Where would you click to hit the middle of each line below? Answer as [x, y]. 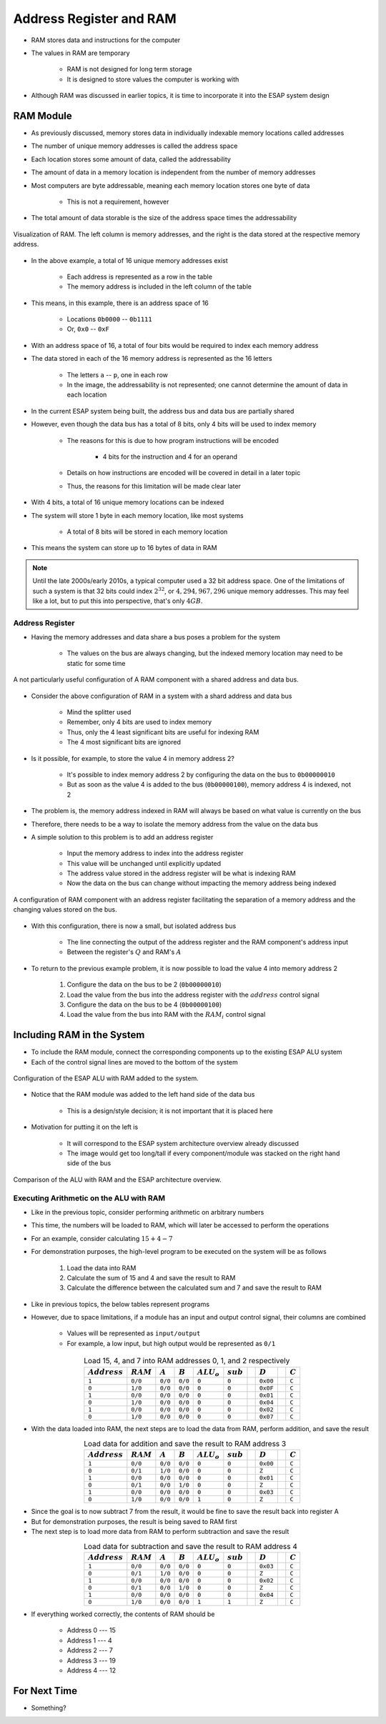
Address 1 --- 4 [89, 1640]
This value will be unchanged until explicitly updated [144, 863]
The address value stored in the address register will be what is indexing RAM [181, 873]
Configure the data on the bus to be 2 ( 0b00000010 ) [144, 985]
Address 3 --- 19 [91, 1660]
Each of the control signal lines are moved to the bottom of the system [135, 1062]
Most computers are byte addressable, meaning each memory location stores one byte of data [170, 185]
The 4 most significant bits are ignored [124, 742]
